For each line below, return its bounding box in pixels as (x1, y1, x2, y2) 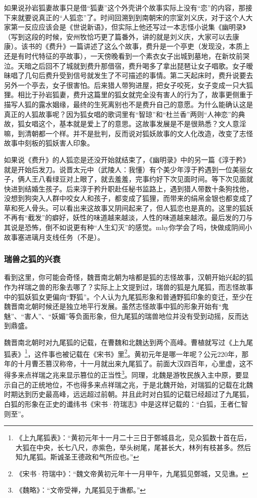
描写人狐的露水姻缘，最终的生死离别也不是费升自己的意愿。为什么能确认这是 (4, 99, 253, 109)
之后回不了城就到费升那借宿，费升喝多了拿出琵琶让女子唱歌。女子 (31, 60, 246, 71)
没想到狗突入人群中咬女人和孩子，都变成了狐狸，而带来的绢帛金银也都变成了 (4, 193, 253, 203)
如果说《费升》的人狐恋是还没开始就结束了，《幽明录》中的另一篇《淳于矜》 (4, 154, 250, 164)
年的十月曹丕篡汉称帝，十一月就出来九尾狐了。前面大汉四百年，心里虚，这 (4, 358, 246, 368)
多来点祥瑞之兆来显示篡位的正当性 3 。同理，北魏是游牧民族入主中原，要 (10, 368, 242, 380)
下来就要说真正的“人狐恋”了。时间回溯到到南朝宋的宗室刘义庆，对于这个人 (4, 12, 246, 22)
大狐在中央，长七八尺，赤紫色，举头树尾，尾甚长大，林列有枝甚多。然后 (15, 442, 251, 452)
